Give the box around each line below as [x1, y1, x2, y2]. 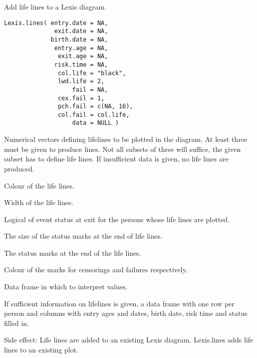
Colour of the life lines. [4, 180, 75, 191]
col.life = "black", [58, 69, 126, 77]
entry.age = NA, [54, 44, 108, 52]
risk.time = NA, [54, 61, 108, 68]
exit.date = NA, [54, 28, 108, 35]
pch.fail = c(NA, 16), [58, 103, 133, 110]
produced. [4, 163, 35, 173]
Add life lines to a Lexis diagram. [4, 2, 107, 12]
